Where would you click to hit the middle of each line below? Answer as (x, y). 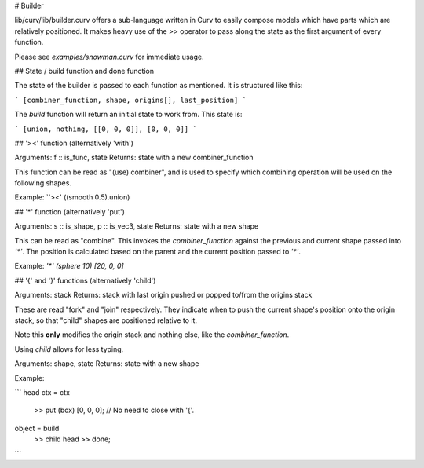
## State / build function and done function (84, 71)
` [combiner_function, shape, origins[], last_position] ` (131, 100)
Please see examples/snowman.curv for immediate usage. (109, 57)
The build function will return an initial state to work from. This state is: (128, 115)
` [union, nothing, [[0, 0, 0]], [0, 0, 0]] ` (106, 129)
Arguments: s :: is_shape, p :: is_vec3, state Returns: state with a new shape (137, 226)
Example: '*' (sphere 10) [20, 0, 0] (69, 266)
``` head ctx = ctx (42, 392)
